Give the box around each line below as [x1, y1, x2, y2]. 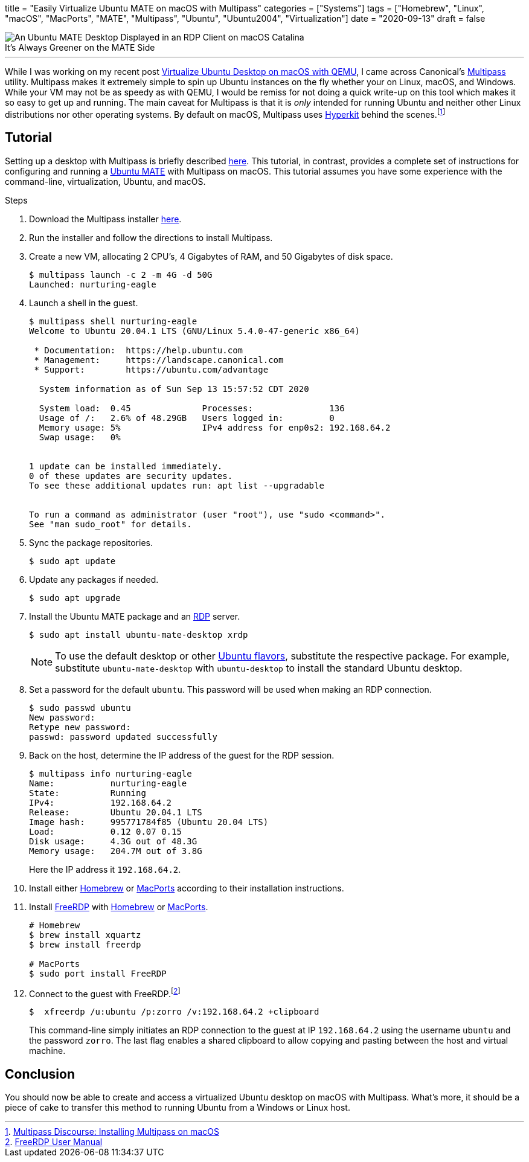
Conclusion [5, 1066, 75, 1082]
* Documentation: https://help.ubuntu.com [34, 345, 243, 355]
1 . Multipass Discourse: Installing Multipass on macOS [5, 1126, 219, 1137]
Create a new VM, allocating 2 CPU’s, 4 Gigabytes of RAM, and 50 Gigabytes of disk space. [29, 251, 393, 262]
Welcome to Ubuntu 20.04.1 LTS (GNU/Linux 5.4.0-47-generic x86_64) [29, 326, 360, 336]
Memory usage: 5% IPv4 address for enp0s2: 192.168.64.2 [39, 422, 391, 432]
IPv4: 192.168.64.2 [29, 797, 172, 807]
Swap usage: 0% [39, 432, 121, 442]
